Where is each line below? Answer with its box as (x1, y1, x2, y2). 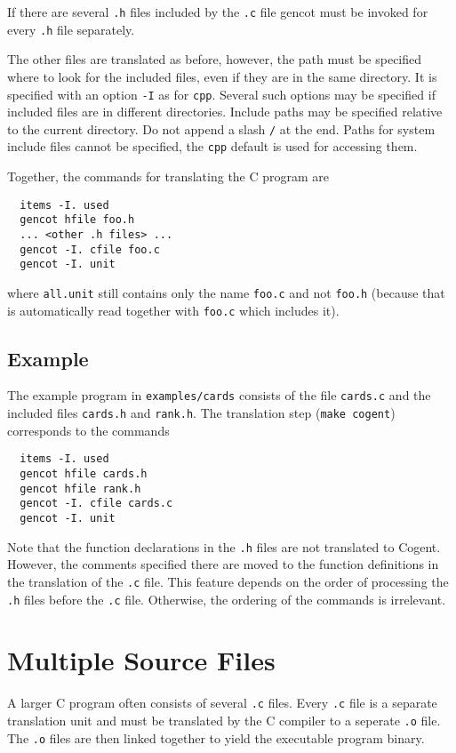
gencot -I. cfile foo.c (20, 243, 160, 256)
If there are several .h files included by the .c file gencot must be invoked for (7, 3, 428, 20)
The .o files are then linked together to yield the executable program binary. (7, 728, 425, 747)
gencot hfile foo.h (20, 213, 135, 227)
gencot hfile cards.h (20, 468, 148, 481)
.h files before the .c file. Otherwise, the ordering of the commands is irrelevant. (7, 589, 446, 608)
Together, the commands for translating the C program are (7, 167, 330, 186)
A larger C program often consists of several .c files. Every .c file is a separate (7, 693, 437, 712)
